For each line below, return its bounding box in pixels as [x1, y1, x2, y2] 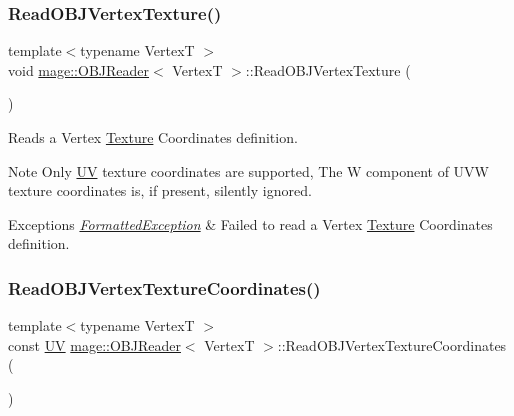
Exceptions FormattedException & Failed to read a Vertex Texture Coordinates [8, 213, 493, 234]
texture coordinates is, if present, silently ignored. [8, 180, 312, 201]
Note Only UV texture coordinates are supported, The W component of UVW [8, 160, 490, 181]
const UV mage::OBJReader [8, 334, 181, 355]
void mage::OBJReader [8, 59, 150, 80]
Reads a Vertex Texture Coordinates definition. [8, 127, 298, 147]
